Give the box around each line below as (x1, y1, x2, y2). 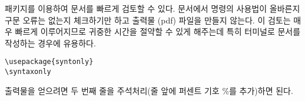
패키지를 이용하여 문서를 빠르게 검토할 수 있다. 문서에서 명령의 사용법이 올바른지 (5, 2, 300, 14)
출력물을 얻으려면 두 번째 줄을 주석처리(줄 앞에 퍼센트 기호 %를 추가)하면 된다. (5, 84, 293, 96)
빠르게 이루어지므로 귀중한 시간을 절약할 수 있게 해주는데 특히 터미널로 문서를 (15, 25, 301, 38)
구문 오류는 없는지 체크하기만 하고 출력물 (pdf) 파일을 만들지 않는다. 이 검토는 (5, 14, 291, 26)
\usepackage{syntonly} (5, 58, 94, 66)
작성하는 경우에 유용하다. (5, 36, 96, 49)
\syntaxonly (5, 68, 51, 76)
